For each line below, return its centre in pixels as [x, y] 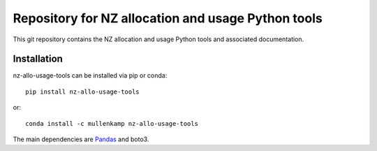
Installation [38, 59]
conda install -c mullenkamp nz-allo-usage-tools [112, 123]
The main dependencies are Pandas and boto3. [81, 139]
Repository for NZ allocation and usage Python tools [168, 18]
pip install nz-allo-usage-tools [82, 92]
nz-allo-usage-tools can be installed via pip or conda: [90, 75]
